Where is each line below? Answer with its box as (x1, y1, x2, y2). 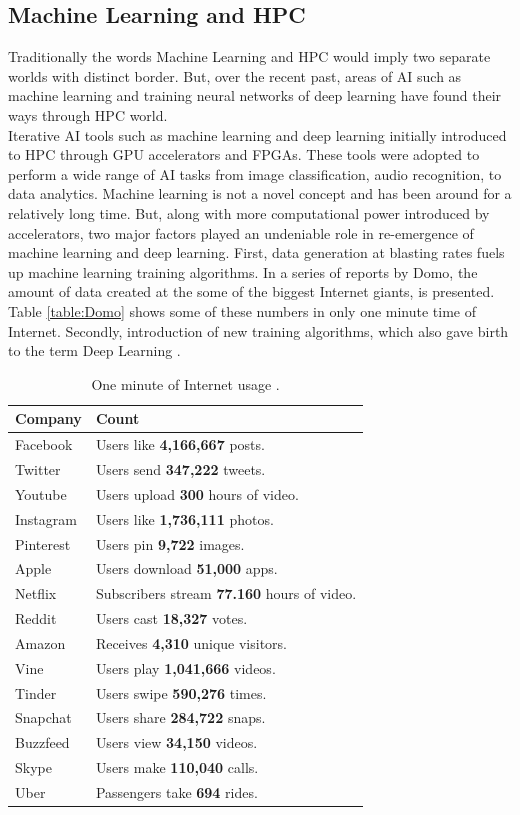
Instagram (15, 508, 77, 529)
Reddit (15, 608, 57, 629)
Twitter (15, 458, 61, 479)
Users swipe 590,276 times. (95, 682, 267, 703)
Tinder (15, 682, 57, 703)
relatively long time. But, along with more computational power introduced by (8, 202, 490, 223)
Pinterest (15, 533, 71, 554)
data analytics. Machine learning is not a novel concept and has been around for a (8, 183, 512, 204)
